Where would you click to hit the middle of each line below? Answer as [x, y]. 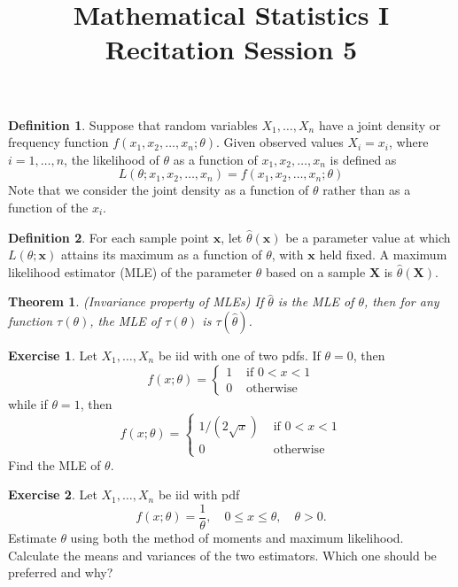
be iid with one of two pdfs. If [239, 355]
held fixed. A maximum [383, 255]
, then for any [401, 301]
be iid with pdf [199, 494]
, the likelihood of [112, 159]
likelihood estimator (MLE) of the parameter [130, 271]
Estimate [32, 537]
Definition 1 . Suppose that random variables [133, 124]
